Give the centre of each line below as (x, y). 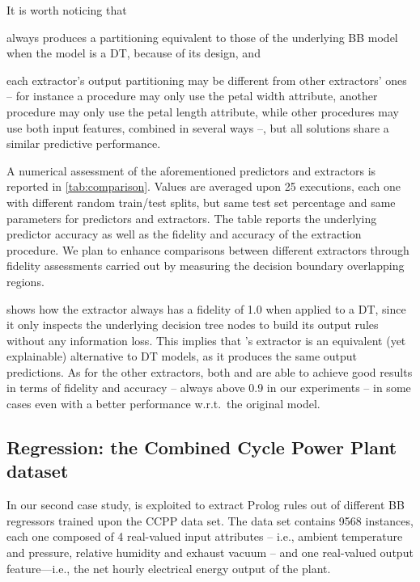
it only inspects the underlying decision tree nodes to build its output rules (193, 325)
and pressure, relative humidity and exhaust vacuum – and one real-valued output (210, 552)
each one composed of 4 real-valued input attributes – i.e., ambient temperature (205, 536)
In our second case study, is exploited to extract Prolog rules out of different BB (206, 505)
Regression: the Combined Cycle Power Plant (202, 447)
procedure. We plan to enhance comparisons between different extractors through (208, 249)
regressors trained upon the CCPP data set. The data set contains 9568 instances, (210, 520)
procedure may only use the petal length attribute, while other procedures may (203, 111)
